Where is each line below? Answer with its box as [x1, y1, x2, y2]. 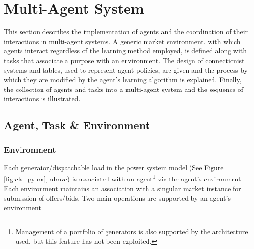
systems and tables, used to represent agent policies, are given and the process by [4, 65, 248, 75]
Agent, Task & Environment [4, 117, 150, 133]
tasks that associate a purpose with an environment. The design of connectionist [4, 55, 245, 65]
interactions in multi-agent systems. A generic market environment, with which [4, 36, 241, 46]
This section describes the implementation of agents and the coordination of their [4, 26, 248, 37]
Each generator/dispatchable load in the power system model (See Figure [4, 162, 224, 172]
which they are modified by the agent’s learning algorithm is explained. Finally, [4, 74, 242, 85]
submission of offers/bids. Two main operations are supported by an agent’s [4, 193, 231, 203]
